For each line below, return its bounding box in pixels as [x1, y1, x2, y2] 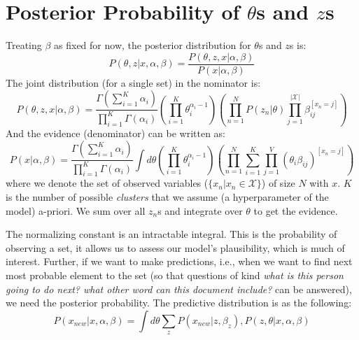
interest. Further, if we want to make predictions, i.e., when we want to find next [6, 254, 353, 269]
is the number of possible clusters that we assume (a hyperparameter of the [6, 190, 329, 204]
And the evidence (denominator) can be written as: [6, 125, 225, 140]
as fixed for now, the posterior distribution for [54, 38, 251, 52]
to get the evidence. [253, 203, 338, 218]
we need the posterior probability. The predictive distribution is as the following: [6, 295, 352, 310]
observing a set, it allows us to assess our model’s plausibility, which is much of [6, 240, 345, 255]
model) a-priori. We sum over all [6, 203, 146, 218]
